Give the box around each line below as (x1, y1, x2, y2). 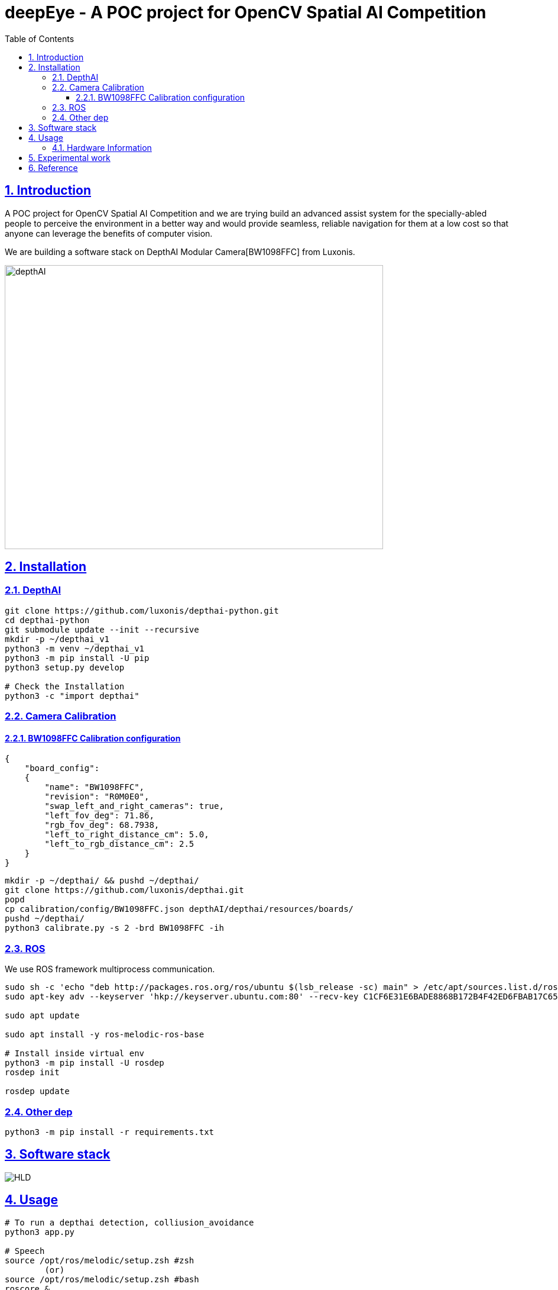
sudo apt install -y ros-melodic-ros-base (5, 1030, 205, 1040)
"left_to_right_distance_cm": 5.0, (44, 830, 209, 840)
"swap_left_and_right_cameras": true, (44, 801, 224, 811)
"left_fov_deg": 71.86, (44, 811, 154, 821)
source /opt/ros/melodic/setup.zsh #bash (5, 1274, 199, 1284)
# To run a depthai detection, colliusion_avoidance (5, 1217, 254, 1227)
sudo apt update (5, 1011, 80, 1021)
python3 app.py (5, 1227, 75, 1237)
